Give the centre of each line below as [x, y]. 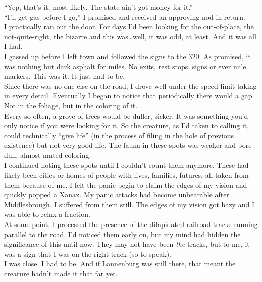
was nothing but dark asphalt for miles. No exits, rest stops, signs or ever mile [125, 66]
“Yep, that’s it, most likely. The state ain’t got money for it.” [98, 7]
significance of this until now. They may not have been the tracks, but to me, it [127, 244]
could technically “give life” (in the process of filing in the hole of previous [119, 135]
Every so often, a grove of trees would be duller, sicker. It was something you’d [126, 115]
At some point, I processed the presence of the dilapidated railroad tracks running [131, 224]
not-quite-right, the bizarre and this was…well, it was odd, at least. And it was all [130, 36]
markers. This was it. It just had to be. [65, 76]
